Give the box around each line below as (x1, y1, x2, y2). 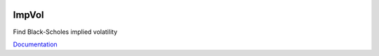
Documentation (13, 40, 58, 48)
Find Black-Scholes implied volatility (13, 28, 118, 36)
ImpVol (13, 9, 44, 21)
